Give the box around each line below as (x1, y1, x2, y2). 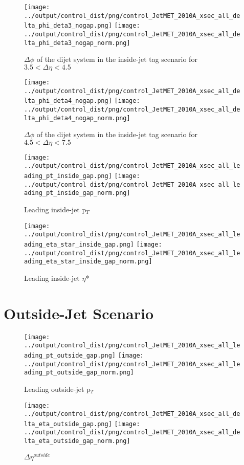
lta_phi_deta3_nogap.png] (24, 22, 112, 30)
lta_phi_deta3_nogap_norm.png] (24, 39, 130, 47)
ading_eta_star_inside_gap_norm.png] (24, 258, 152, 265)
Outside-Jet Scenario (4, 302, 154, 323)
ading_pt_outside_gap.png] (24, 351, 116, 359)
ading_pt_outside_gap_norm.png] (24, 369, 134, 377)
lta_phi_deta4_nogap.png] (24, 97, 112, 105)
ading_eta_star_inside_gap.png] (24, 240, 134, 248)
